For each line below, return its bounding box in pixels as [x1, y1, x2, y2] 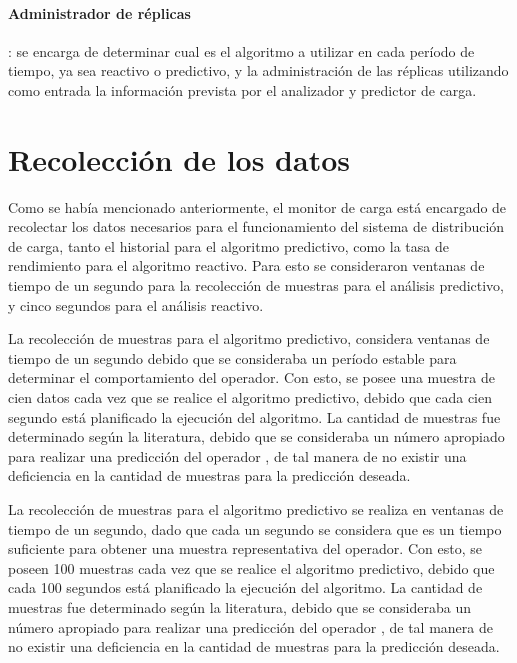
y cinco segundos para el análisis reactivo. [8, 294, 264, 315]
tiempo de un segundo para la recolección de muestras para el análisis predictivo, [8, 275, 505, 296]
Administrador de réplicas [8, 2, 191, 23]
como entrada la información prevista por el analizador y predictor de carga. [8, 79, 477, 100]
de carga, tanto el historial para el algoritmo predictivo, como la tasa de [8, 235, 449, 256]
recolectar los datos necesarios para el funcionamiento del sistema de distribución [8, 216, 505, 237]
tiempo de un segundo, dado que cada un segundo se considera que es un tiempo [8, 518, 502, 539]
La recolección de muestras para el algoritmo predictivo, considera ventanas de [8, 328, 490, 349]
